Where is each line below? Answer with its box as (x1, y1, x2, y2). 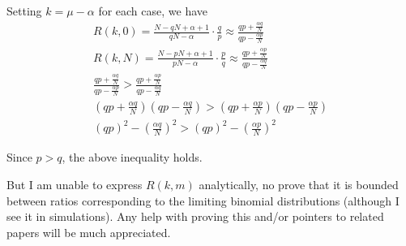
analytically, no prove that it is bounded (199, 176, 399, 193)
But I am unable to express (6, 176, 143, 193)
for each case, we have (98, 2, 208, 19)
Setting (6, 2, 42, 19)
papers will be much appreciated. (6, 223, 171, 240)
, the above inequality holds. (62, 149, 203, 166)
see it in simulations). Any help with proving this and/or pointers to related (6, 208, 384, 225)
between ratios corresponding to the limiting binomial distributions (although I (6, 192, 400, 209)
